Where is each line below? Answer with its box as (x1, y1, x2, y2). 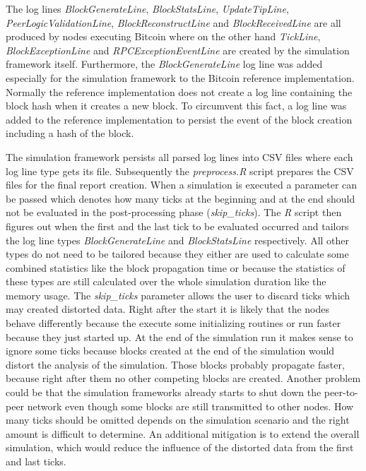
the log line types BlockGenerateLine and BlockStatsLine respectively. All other (6, 232, 350, 247)
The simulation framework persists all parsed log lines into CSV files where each (6, 149, 353, 164)
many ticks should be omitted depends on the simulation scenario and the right (6, 412, 350, 427)
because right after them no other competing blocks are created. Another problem (6, 371, 361, 386)
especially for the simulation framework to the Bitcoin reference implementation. (6, 70, 355, 85)
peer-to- (324, 385, 358, 400)
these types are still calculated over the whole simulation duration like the (6, 274, 326, 289)
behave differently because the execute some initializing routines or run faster (6, 316, 341, 330)
